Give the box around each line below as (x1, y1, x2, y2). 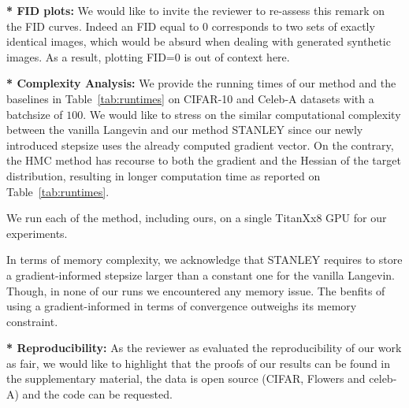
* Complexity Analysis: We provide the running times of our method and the (6, 75, 396, 91)
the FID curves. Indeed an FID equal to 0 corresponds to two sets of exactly (6, 17, 375, 34)
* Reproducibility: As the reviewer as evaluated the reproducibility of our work (6, 339, 402, 356)
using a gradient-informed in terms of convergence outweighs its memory (6, 298, 357, 314)
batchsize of (6, 106, 63, 122)
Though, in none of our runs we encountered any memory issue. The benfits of (6, 282, 385, 299)
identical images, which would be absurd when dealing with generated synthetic (6, 33, 391, 50)
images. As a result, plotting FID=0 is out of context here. (6, 48, 290, 65)
